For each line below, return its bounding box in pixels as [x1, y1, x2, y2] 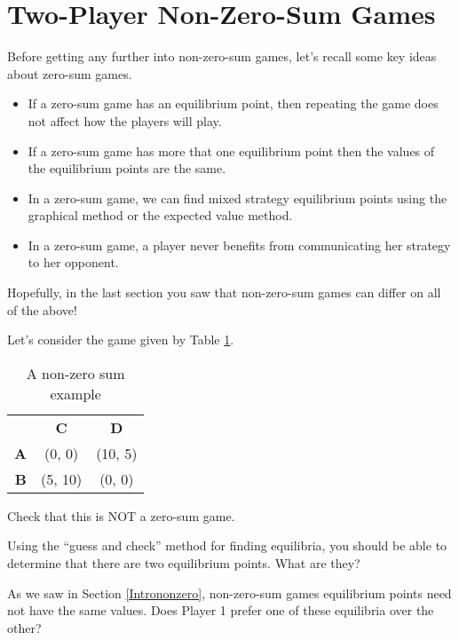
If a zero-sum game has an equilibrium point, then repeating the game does [28, 94, 439, 113]
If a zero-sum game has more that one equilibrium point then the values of [28, 141, 435, 160]
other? [7, 618, 42, 636]
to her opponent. [28, 253, 119, 272]
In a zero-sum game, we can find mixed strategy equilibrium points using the [28, 188, 447, 207]
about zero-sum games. [7, 64, 132, 83]
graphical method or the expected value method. [28, 206, 293, 225]
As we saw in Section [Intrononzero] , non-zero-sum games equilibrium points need [7, 583, 452, 602]
